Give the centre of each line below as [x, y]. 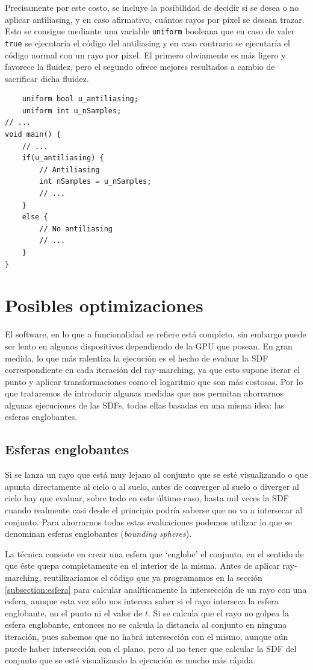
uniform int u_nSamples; [72, 111]
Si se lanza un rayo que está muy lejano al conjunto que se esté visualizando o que [156, 474]
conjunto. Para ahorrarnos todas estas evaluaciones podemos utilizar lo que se [148, 521]
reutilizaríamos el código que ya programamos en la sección [153, 578]
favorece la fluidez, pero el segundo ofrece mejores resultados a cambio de [140, 67]
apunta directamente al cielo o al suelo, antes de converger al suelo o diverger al [152, 486]
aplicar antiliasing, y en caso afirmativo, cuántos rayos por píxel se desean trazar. [155, 19]
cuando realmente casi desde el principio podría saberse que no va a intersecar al [154, 510]
